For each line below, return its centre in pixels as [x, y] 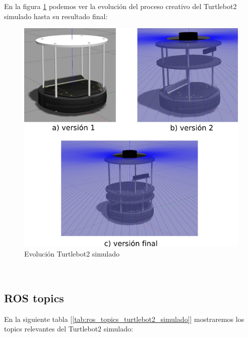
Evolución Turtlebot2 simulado [72, 254]
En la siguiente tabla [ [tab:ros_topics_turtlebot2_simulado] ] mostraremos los [124, 319]
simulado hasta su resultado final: [56, 16]
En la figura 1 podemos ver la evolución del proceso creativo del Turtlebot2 [120, 6]
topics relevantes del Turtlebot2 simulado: [69, 329]
